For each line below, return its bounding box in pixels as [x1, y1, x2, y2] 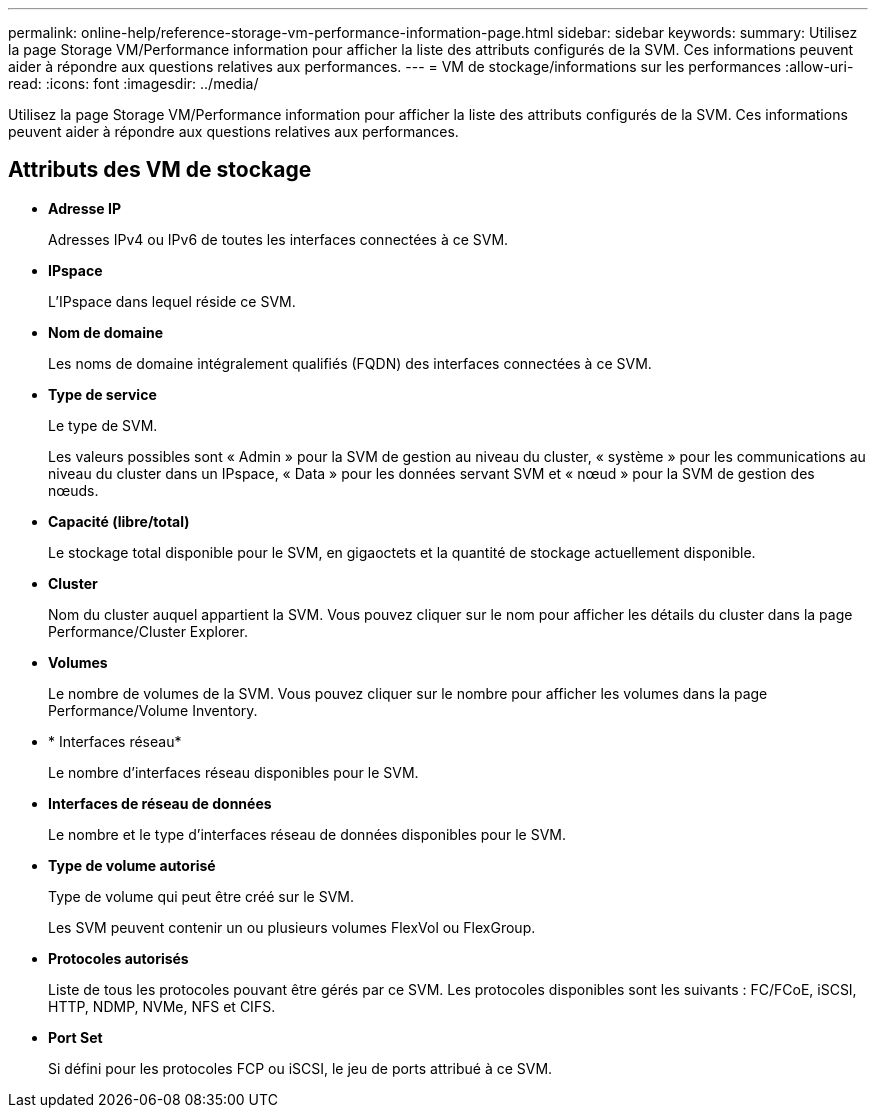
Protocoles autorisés [48, 949, 189, 967]
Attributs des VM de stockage [8, 157, 312, 183]
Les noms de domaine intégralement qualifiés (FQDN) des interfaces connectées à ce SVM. [48, 354, 652, 372]
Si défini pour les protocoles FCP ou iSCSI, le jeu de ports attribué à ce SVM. [48, 1059, 553, 1077]
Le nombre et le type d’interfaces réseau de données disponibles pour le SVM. [48, 825, 567, 843]
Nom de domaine [48, 323, 163, 341]
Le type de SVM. [48, 416, 158, 434]
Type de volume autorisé [48, 856, 216, 874]
